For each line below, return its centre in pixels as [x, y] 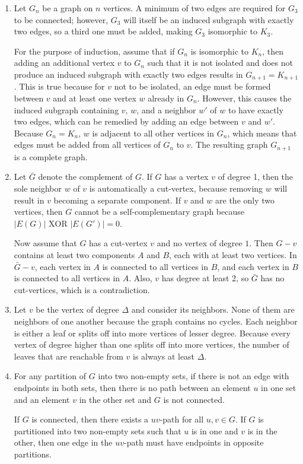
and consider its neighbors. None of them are [213, 309]
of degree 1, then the [256, 177]
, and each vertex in [253, 266]
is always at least [164, 356]
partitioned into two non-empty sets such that [98, 430]
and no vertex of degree [200, 243]
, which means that [262, 133]
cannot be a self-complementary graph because [159, 212]
